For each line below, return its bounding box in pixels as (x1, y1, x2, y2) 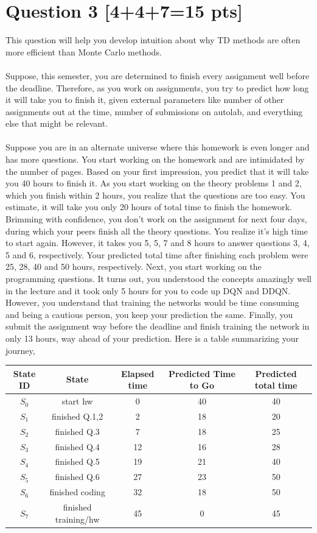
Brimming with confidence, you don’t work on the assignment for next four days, (5, 213, 307, 225)
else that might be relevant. (5, 117, 108, 130)
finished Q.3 (55, 425, 100, 437)
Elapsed (121, 367, 155, 379)
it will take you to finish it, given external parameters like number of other (5, 93, 284, 106)
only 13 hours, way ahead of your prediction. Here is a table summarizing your (5, 331, 299, 344)
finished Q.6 (55, 470, 100, 483)
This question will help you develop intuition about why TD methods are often (5, 34, 301, 46)
